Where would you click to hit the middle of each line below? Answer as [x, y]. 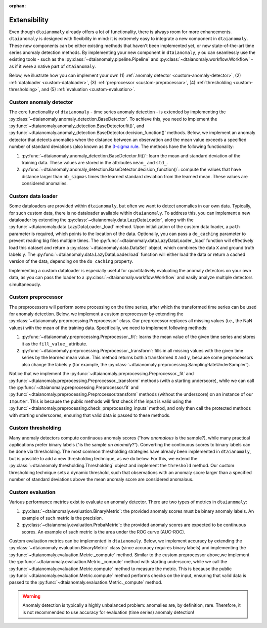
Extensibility [29, 20]
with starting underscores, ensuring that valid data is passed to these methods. [90, 415]
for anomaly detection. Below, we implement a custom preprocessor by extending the [96, 314]
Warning [31, 596]
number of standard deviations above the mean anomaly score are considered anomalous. [101, 479]
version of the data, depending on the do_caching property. [71, 261]
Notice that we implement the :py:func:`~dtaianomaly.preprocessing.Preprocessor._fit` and [101, 374]
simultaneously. [25, 284]
